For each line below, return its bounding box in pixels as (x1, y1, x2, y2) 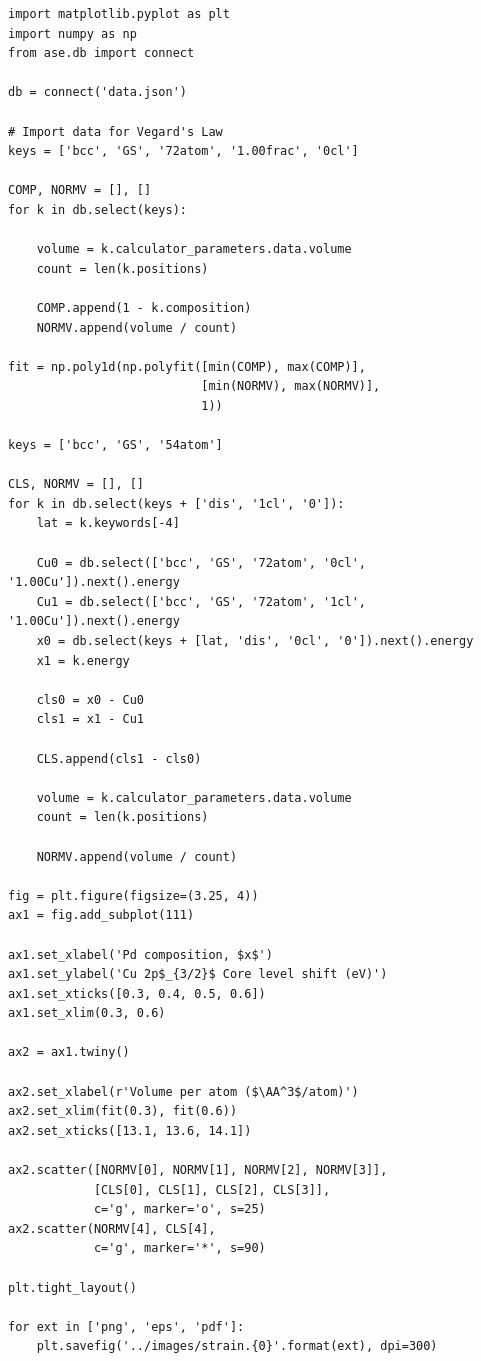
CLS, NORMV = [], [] (8, 477, 145, 492)
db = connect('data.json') (8, 85, 187, 100)
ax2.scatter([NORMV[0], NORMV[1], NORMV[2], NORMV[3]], (8, 1163, 388, 1178)
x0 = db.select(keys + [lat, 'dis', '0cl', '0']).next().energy (36, 634, 474, 648)
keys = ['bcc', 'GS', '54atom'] (8, 438, 223, 453)
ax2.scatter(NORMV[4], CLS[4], (8, 1221, 216, 1236)
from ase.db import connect (8, 46, 195, 61)
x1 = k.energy (36, 653, 130, 668)
